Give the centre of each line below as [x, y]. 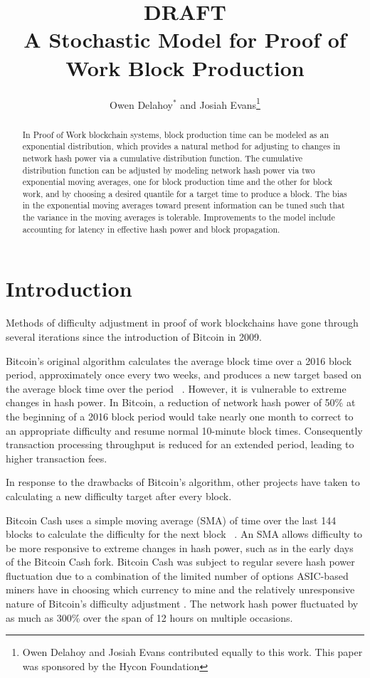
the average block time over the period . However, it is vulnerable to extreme [176, 388]
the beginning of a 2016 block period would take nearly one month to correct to [180, 416]
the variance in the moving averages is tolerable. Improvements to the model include [179, 217]
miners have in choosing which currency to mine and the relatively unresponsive [180, 589]
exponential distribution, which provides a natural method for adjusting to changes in [181, 146]
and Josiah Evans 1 [220, 103]
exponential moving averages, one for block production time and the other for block [178, 182]
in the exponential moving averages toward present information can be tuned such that [184, 205]
